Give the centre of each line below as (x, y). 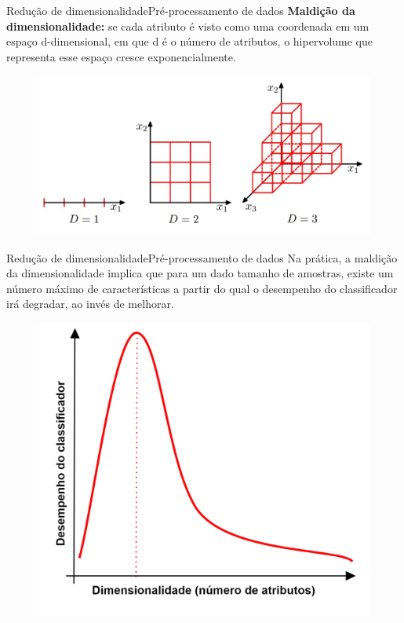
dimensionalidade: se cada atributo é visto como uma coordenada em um (188, 26)
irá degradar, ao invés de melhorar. (90, 304)
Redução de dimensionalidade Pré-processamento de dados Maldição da (181, 10)
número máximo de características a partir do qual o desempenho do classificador (202, 288)
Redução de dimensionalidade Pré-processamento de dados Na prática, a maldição (202, 257)
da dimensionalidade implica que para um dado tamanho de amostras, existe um (200, 273)
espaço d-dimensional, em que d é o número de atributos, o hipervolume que (189, 41)
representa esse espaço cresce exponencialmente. (121, 56)
